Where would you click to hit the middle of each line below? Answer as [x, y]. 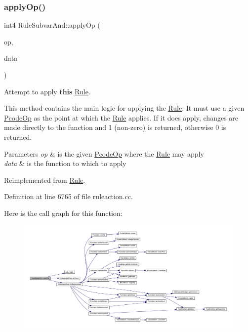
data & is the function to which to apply [65, 163]
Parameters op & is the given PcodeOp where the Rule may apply [104, 153]
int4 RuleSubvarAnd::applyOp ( [52, 25]
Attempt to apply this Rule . [47, 91]
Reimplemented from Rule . [45, 180]
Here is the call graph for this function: [63, 213]
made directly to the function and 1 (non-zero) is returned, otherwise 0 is [115, 127]
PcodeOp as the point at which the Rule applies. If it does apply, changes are [121, 117]
